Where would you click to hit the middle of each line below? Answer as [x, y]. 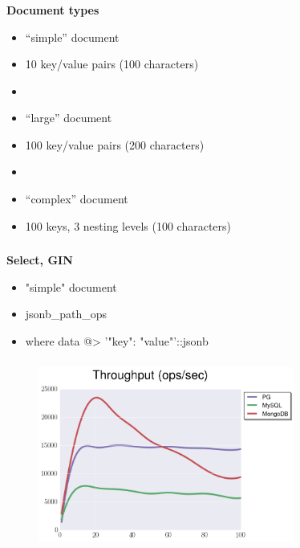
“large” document [69, 118]
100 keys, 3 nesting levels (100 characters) [128, 225]
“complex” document [77, 199]
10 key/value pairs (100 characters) [112, 64]
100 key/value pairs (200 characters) [115, 144]
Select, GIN [40, 260]
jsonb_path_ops [66, 314]
